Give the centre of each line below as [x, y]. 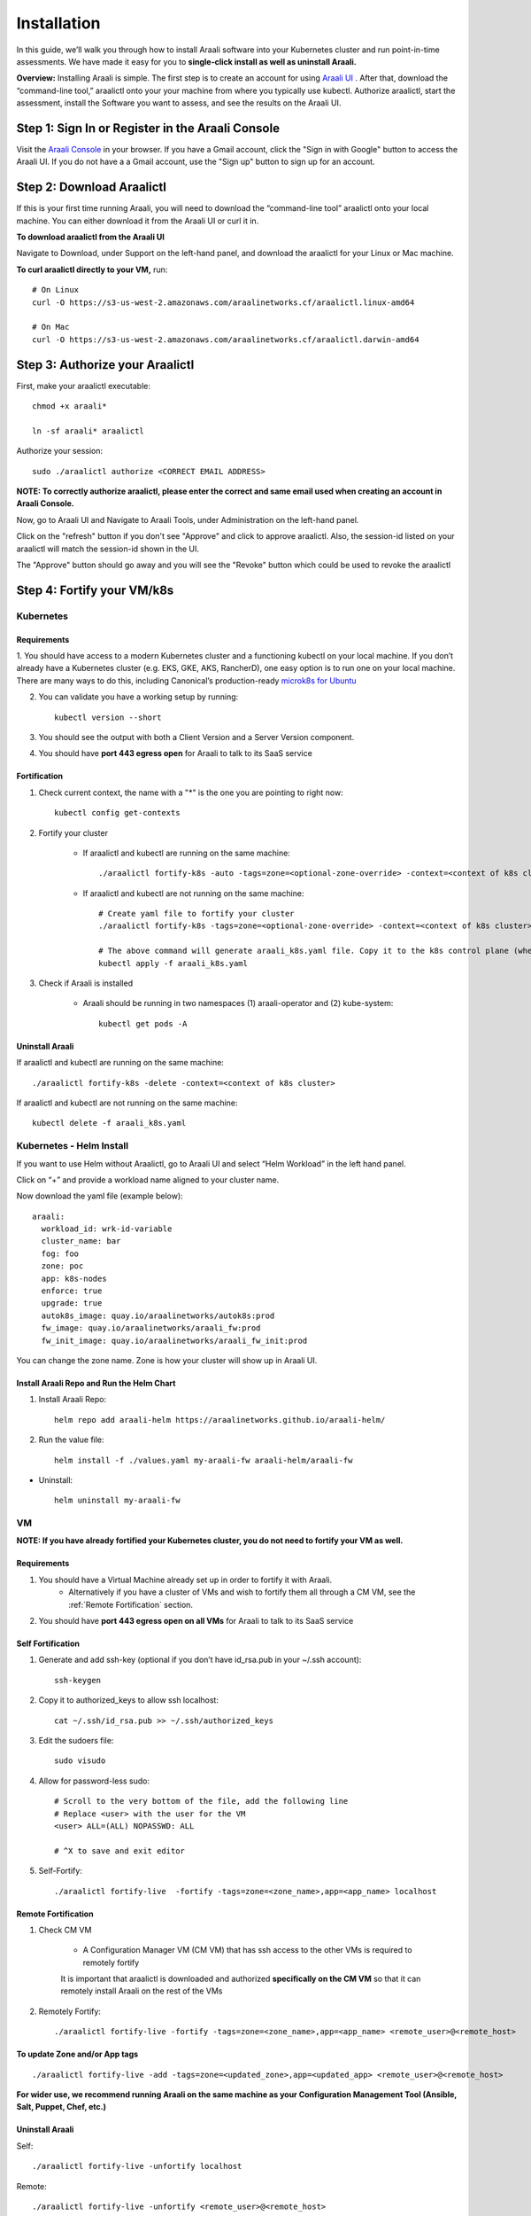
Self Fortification [48, 1643]
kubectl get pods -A [143, 1023]
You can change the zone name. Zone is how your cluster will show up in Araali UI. [167, 1360]
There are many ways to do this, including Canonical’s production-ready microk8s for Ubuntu [187, 680]
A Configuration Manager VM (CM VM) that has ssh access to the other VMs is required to [247, 1950]
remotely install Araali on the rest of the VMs [142, 1991]
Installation [58, 23]
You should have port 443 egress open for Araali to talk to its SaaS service [176, 753]
